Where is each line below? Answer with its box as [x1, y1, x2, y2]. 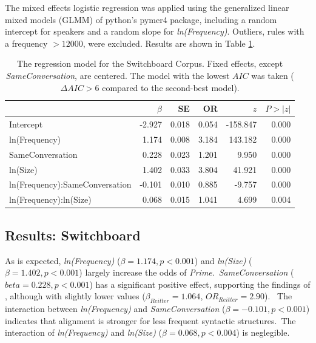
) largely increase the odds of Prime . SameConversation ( [79, 266, 294, 279]
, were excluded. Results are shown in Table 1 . [82, 36, 255, 49]
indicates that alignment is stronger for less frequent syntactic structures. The [5, 314, 296, 327]
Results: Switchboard [5, 225, 141, 244]
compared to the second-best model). [102, 81, 240, 93]
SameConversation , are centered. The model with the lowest [5, 69, 230, 81]
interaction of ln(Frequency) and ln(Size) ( [5, 326, 163, 339]
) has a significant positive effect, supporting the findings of [89, 277, 311, 290]
